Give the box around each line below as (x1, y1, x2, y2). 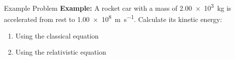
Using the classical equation (15, 30, 99, 40)
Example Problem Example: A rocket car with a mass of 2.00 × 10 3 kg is (4, 1, 232, 13)
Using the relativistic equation (15, 47, 106, 57)
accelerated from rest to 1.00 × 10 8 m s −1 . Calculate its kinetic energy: (4, 13, 222, 24)
